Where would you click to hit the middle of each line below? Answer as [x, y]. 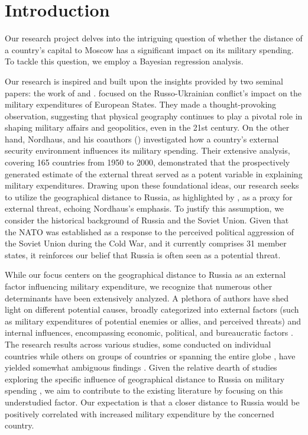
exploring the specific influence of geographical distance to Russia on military [145, 379]
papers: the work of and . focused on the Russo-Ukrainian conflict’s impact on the [153, 92]
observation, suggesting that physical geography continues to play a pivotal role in [154, 116]
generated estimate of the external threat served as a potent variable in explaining [154, 173]
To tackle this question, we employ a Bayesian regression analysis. [124, 61]
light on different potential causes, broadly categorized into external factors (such [152, 309]
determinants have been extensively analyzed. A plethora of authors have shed [147, 298]
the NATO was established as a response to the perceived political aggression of [150, 231]
